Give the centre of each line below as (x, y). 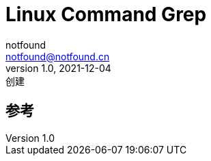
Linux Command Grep (106, 14)
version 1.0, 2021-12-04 (58, 68)
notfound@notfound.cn (58, 56)
